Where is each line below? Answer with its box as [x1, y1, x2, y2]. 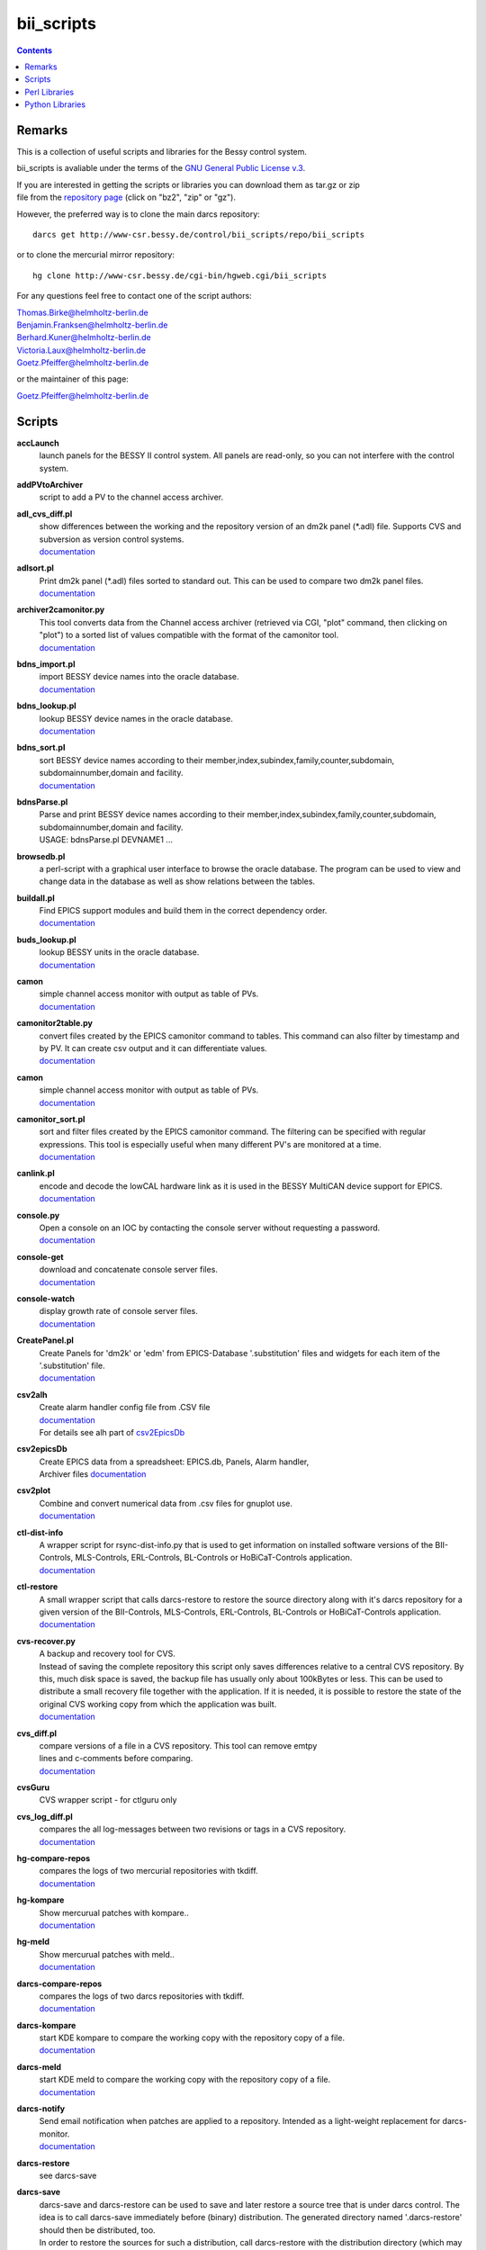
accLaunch [16, 437, 60, 448]
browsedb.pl [16, 850, 66, 861]
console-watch [16, 1293, 76, 1304]
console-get [16, 1251, 64, 1262]
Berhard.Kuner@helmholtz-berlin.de [16, 332, 152, 343]
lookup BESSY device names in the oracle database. [39, 713, 234, 724]
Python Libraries [24, 99, 85, 110]
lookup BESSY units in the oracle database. [39, 947, 200, 958]
